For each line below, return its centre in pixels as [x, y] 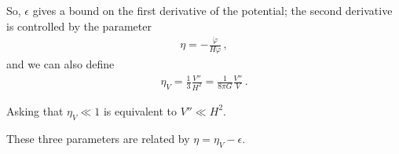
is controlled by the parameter [79, 26]
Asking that [35, 110]
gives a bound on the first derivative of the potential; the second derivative [212, 10]
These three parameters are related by [98, 138]
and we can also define [60, 63]
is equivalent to [140, 110]
